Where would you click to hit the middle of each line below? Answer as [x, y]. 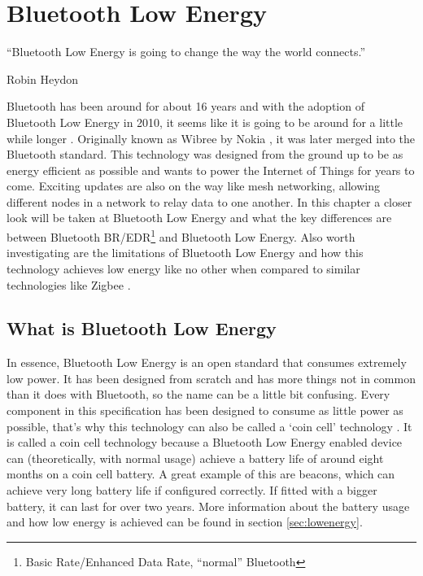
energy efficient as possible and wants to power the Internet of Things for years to [211, 170]
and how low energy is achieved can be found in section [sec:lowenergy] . [185, 522]
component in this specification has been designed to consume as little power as [205, 410]
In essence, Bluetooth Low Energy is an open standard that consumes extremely [207, 362]
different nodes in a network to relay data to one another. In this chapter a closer [209, 201]
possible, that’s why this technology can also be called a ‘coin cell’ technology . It [209, 426]
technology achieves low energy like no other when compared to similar [183, 268]
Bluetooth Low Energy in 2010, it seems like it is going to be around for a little [205, 122]
